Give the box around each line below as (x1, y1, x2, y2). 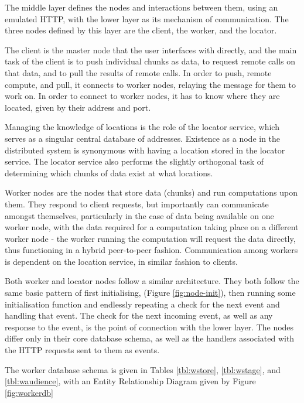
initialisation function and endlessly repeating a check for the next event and (5, 298, 280, 310)
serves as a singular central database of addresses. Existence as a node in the (5, 132, 281, 144)
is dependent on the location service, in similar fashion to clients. (5, 255, 238, 267)
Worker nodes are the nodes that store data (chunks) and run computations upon (5, 186, 298, 199)
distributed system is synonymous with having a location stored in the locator (5, 144, 285, 156)
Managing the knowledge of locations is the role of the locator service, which (5, 121, 279, 133)
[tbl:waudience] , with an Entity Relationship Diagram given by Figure (5, 375, 256, 387)
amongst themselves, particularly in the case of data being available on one (5, 209, 274, 221)
